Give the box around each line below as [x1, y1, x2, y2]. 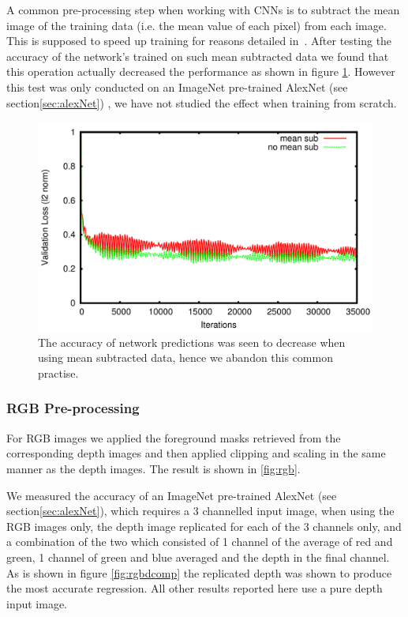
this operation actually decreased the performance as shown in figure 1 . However [6, 63, 395, 80]
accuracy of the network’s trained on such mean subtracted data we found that [6, 47, 389, 64]
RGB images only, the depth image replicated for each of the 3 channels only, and [6, 517, 402, 534]
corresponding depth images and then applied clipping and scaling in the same [6, 445, 386, 461]
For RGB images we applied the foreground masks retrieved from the [6, 429, 341, 446]
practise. [38, 364, 79, 381]
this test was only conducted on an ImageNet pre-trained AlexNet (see [6, 78, 348, 95]
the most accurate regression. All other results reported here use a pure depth [6, 580, 383, 596]
